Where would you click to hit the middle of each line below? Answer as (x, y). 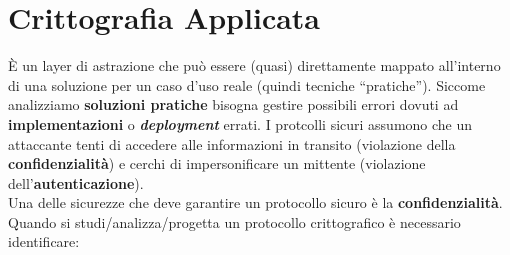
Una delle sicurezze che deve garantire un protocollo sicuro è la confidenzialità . (255, 202)
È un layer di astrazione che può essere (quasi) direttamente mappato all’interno (254, 65)
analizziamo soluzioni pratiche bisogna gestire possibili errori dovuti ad (233, 104)
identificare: (44, 241)
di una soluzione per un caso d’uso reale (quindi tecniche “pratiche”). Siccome (247, 84)
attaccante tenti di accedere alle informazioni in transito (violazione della (232, 143)
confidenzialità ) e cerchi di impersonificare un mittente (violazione (217, 163)
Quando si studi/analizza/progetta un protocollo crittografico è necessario (234, 221)
